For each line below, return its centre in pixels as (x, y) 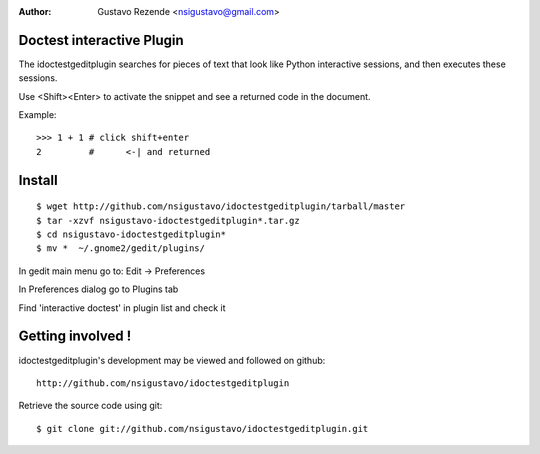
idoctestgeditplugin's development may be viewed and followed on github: (172, 360)
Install (38, 180)
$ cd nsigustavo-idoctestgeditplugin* (131, 234)
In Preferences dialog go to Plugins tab (98, 289)
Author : (35, 11)
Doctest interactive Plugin (101, 40)
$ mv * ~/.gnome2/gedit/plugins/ (120, 248)
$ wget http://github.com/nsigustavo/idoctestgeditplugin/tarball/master (221, 206)
